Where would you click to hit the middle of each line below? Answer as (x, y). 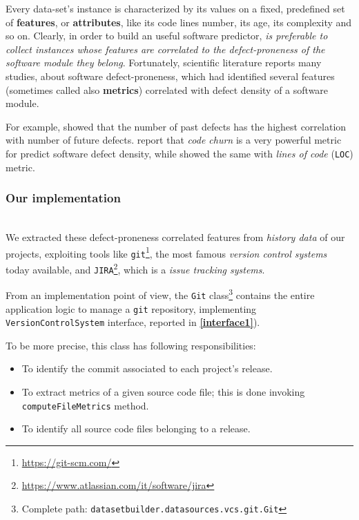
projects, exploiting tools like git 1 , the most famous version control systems (166, 252)
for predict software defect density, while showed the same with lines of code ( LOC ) (179, 153)
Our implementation (63, 198)
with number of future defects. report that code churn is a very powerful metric (174, 140)
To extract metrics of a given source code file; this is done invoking (163, 392)
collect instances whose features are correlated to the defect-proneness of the (165, 49)
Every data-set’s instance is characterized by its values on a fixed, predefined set (175, 8)
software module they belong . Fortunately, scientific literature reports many (164, 62)
